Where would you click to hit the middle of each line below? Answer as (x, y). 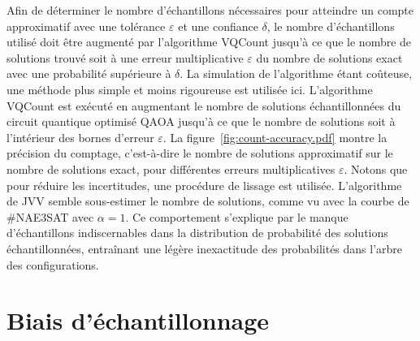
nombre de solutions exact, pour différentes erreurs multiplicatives (171, 168)
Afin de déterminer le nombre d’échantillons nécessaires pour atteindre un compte (210, 10)
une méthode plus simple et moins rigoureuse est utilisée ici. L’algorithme (190, 89)
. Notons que (376, 168)
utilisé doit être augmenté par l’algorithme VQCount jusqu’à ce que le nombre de (209, 42)
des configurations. (53, 264)
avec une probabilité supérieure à (89, 73)
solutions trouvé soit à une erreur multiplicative (125, 57)
